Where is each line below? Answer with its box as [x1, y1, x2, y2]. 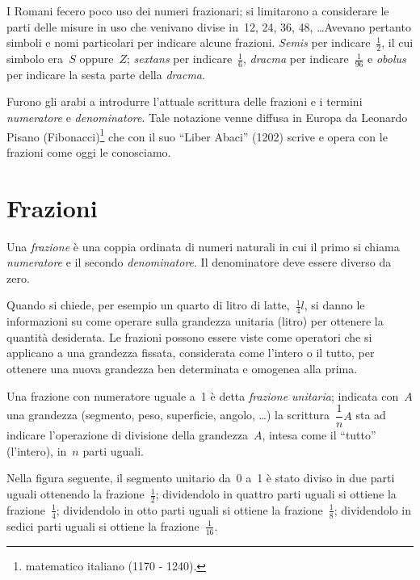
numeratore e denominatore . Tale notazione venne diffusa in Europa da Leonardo [6, 109, 408, 126]
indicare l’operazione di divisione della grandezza [6, 427, 248, 443]
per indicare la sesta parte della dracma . [6, 65, 205, 82]
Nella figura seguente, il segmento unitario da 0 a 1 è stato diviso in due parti [6, 469, 395, 486]
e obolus [367, 50, 406, 67]
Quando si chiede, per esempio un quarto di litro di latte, [6, 296, 290, 313]
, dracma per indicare [243, 50, 349, 67]
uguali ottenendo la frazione [6, 485, 145, 502]
